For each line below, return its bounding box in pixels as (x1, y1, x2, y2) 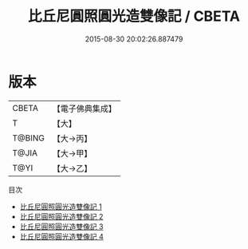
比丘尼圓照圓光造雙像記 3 (19, 221, 104, 231)
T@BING (12, 132, 45, 144)
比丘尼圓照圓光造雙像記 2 (19, 211, 104, 221)
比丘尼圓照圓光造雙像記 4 (19, 231, 104, 241)
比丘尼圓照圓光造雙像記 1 (19, 201, 102, 211)
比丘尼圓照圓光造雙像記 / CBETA (27, 7, 241, 26)
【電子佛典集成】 (52, 103, 117, 114)
